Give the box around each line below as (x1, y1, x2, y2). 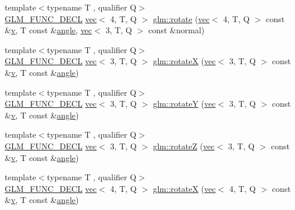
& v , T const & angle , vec (5, 24, 92, 36)
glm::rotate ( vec (153, 12, 210, 24)
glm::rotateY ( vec (153, 97, 216, 110)
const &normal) (148, 24, 205, 36)
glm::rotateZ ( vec (153, 139, 215, 152)
